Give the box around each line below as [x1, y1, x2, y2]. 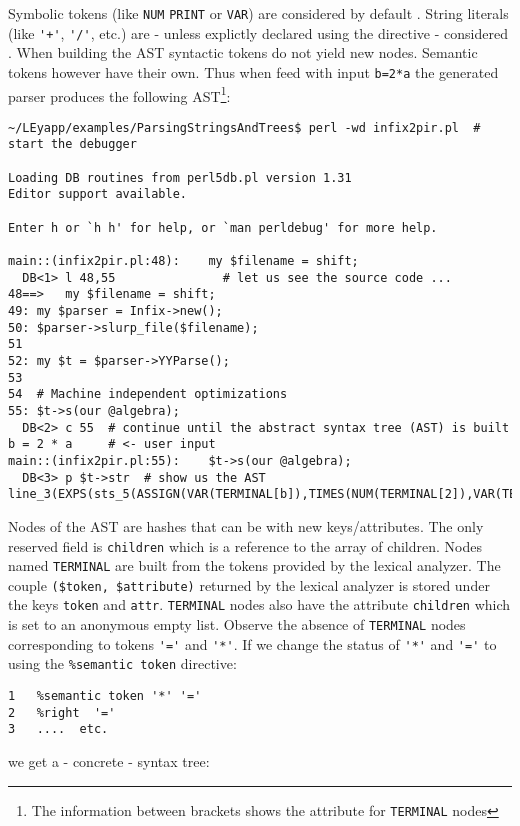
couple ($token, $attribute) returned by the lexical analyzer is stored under [8, 574, 490, 595]
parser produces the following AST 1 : [8, 82, 231, 106]
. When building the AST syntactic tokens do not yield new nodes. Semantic [8, 42, 478, 63]
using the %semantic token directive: [8, 653, 237, 674]
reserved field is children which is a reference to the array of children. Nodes [8, 535, 482, 556]
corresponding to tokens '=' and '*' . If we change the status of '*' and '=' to [8, 633, 497, 654]
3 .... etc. [8, 722, 109, 737]
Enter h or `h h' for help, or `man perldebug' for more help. [8, 220, 438, 235]
